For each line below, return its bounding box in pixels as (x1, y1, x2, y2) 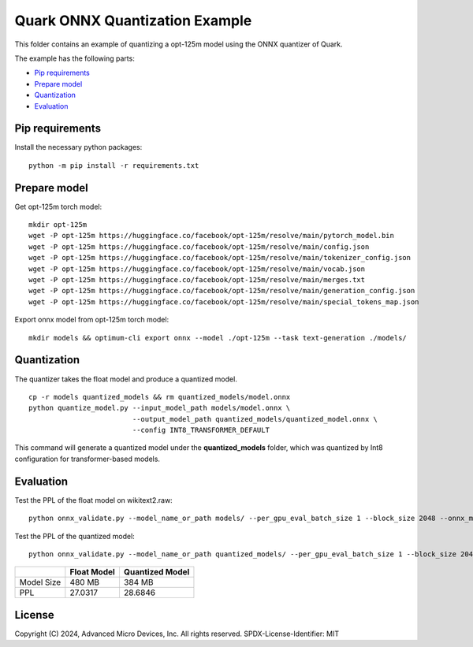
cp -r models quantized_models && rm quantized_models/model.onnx (28, 392, 291, 401)
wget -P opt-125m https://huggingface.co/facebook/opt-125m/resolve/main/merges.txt (28, 276, 366, 284)
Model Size (19, 577, 61, 588)
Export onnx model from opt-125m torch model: (14, 315, 169, 325)
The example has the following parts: (14, 54, 136, 63)
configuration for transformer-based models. (14, 454, 161, 463)
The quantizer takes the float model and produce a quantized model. (14, 374, 238, 384)
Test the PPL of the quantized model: (14, 531, 136, 541)
